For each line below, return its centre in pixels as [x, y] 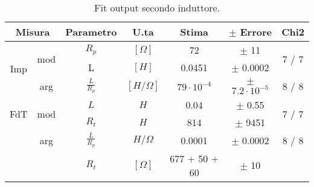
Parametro [91, 32]
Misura [33, 32]
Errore [256, 32]
